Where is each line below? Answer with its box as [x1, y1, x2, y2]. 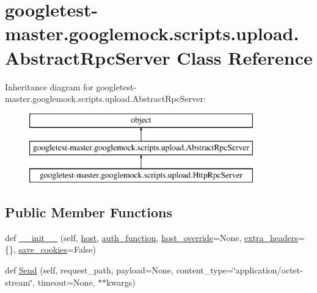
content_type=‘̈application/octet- [176, 264, 303, 277]
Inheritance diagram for [5, 80, 93, 93]
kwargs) [106, 275, 136, 288]
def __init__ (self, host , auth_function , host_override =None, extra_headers [5, 231, 299, 244]
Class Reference [177, 45, 313, 70]
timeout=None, [37, 275, 95, 288]
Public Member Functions [5, 203, 172, 222]
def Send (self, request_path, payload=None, [5, 264, 173, 277]
